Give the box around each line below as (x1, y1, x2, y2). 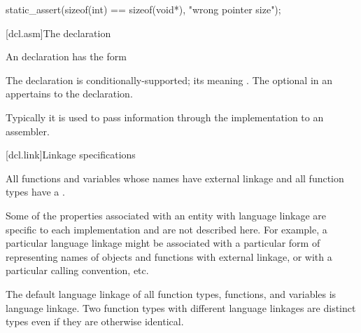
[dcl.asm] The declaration (6, 25, 111, 40)
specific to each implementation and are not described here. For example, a (6, 222, 327, 236)
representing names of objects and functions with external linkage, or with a (6, 249, 332, 264)
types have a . (6, 184, 65, 199)
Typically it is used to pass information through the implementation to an (6, 109, 324, 124)
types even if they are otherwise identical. (6, 314, 184, 329)
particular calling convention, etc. (6, 263, 149, 278)
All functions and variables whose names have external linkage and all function (6, 170, 344, 185)
